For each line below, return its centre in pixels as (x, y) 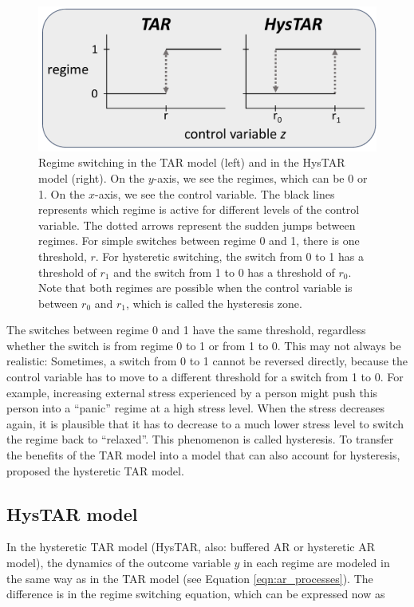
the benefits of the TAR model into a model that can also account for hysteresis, (203, 455)
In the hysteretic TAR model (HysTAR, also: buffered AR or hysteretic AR (191, 547)
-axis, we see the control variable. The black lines (215, 193)
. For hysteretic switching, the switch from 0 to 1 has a (229, 256)
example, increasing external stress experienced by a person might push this (192, 392)
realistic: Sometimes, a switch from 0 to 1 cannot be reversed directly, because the (207, 361)
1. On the (62, 193)
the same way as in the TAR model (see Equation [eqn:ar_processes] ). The (190, 578)
